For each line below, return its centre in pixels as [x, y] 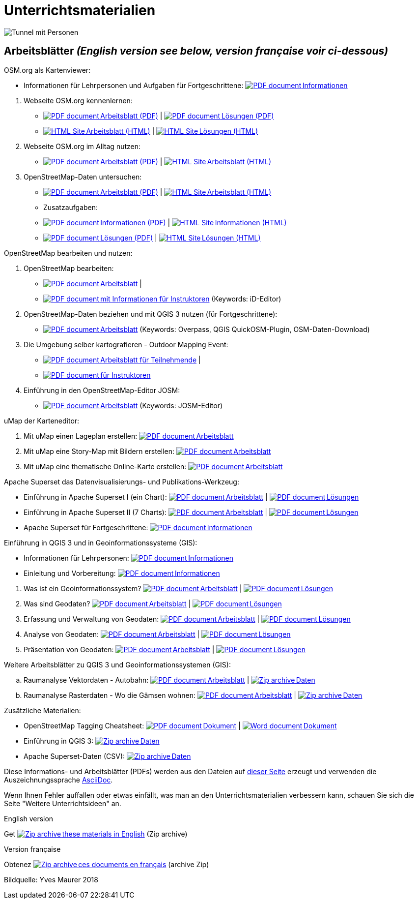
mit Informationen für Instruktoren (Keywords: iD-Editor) [191, 299]
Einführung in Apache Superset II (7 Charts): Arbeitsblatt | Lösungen [191, 512]
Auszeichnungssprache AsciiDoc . [58, 780]
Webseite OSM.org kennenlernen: [78, 100]
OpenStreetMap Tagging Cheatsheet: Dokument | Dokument [180, 725]
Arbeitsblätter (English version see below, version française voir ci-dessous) [196, 51]
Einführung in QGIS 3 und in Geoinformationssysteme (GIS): [101, 542]
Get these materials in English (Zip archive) [96, 834]
